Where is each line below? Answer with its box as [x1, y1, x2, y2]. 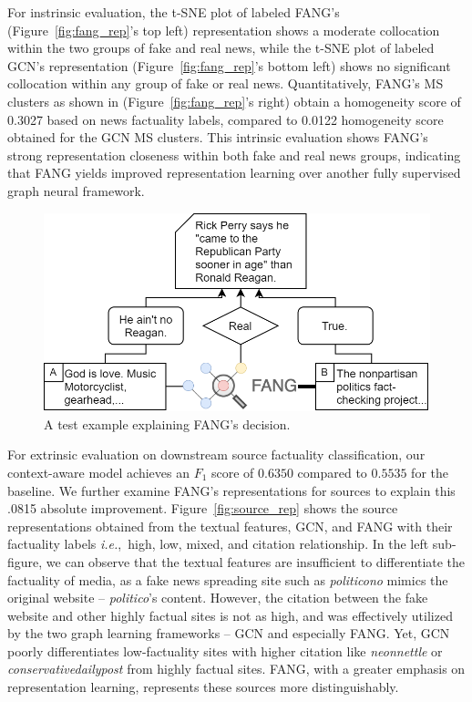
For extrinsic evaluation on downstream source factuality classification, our [7, 445, 426, 464]
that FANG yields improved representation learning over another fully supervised [7, 163, 461, 182]
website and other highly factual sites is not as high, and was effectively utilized [7, 605, 453, 625]
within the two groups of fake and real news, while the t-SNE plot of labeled [7, 38, 435, 57]
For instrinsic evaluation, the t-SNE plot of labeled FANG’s [7, 3, 340, 21]
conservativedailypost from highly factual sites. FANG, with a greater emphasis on [7, 659, 466, 678]
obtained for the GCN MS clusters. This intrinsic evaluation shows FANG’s [7, 128, 428, 147]
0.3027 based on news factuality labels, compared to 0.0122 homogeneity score [7, 109, 444, 129]
